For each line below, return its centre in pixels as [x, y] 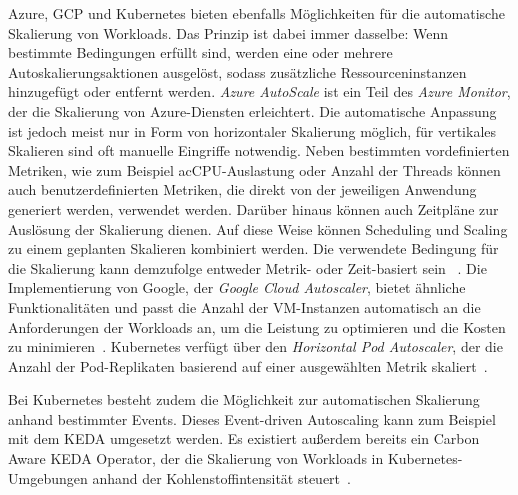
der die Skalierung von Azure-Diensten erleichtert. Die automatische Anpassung [252, 110]
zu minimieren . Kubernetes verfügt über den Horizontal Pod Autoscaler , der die [255, 346]
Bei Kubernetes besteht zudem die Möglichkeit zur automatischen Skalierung [244, 399]
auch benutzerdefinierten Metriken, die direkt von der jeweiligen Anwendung [242, 189]
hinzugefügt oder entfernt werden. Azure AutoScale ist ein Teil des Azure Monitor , [259, 91]
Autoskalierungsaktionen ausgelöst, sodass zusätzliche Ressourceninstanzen [237, 71]
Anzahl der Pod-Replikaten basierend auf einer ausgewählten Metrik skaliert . [248, 365]
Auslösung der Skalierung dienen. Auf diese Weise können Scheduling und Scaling [258, 228]
